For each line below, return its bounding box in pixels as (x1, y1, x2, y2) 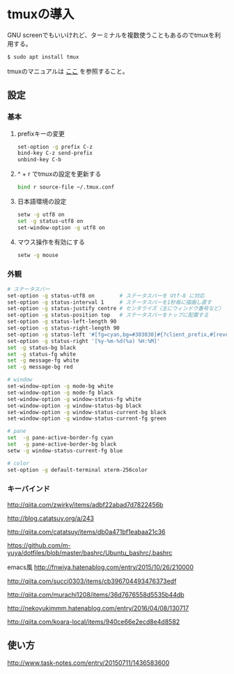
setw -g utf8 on (17, 211, 65, 218)
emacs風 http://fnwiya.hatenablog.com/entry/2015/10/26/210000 (7, 563, 194, 571)
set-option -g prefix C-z (17, 143, 93, 150)
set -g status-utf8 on (17, 217, 84, 224)
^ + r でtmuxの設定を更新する (17, 170, 102, 178)
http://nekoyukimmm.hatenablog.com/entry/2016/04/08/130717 (7, 603, 189, 612)
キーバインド (7, 484, 50, 494)
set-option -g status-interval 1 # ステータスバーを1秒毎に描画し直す (7, 298, 212, 306)
